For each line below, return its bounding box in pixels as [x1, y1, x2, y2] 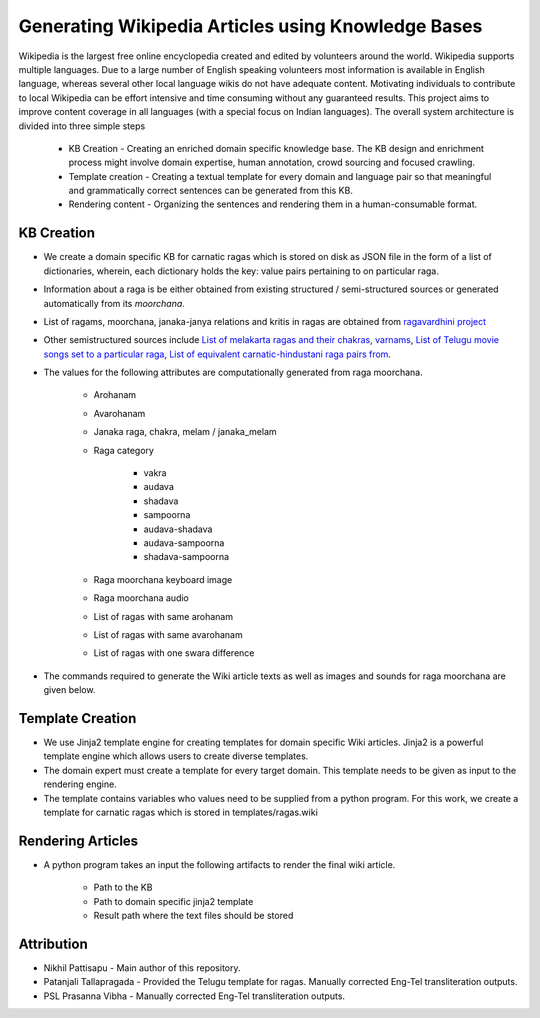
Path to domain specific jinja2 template [93, 895, 254, 907]
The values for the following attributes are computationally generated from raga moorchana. [43, 366, 424, 379]
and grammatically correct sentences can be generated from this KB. [68, 185, 354, 197]
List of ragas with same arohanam [93, 610, 234, 622]
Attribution [18, 935, 89, 952]
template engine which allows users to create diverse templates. [43, 750, 309, 762]
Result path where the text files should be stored [93, 910, 294, 922]
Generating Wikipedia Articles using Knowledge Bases [18, 15, 483, 37]
